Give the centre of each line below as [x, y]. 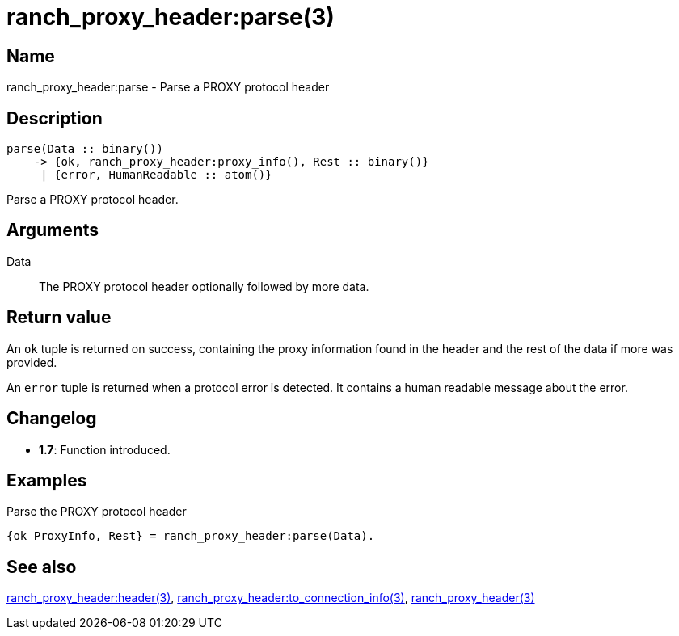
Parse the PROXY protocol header [97, 512]
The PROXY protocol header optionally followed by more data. [204, 286]
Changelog [52, 419]
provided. [32, 362]
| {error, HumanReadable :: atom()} [156, 175]
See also [42, 567]
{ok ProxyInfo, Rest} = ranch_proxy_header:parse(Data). [191, 536]
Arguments [53, 230]
